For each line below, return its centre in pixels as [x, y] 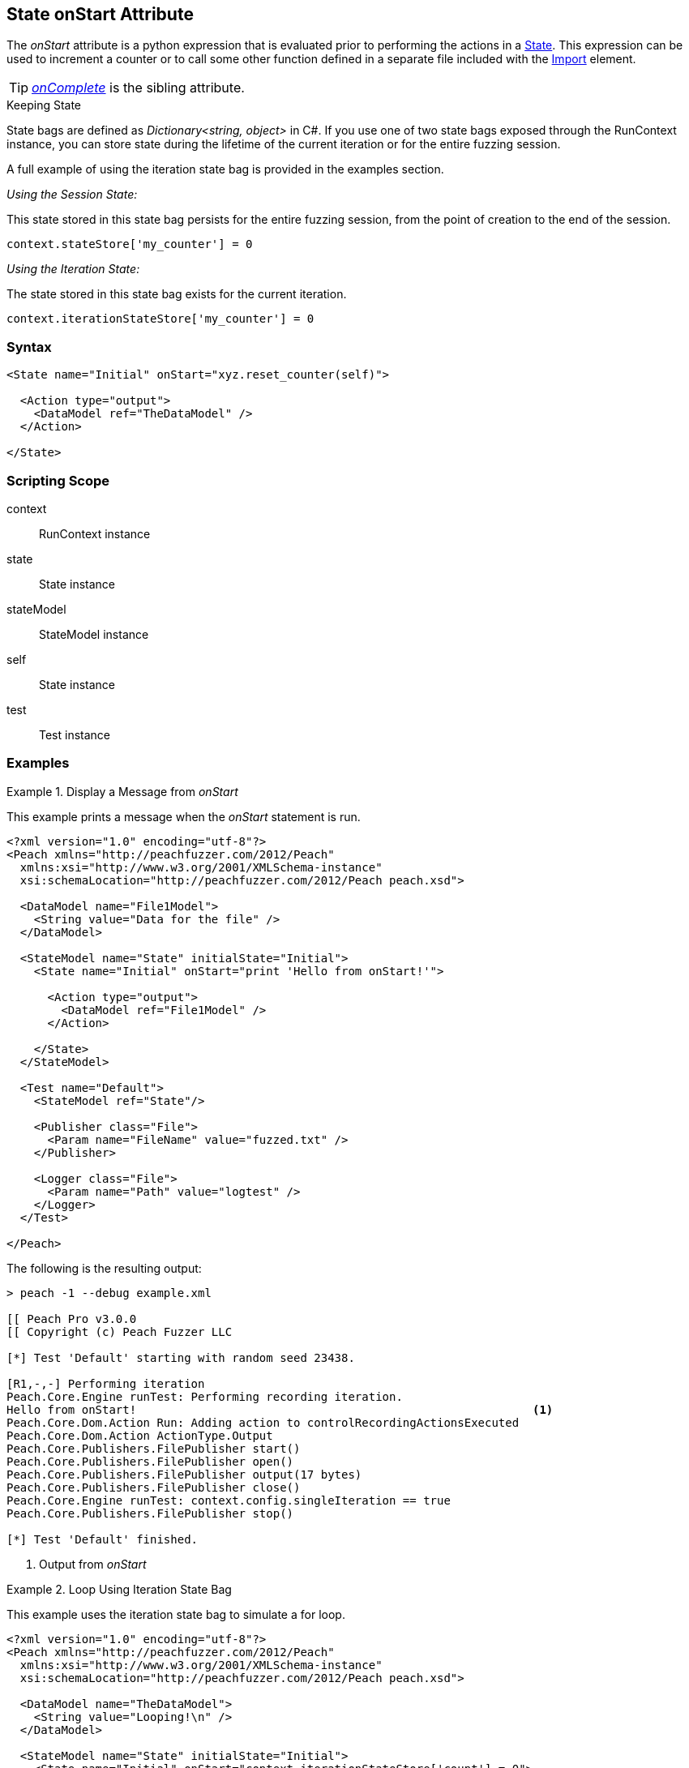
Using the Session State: [72, 195]
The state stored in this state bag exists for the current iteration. [177, 294]
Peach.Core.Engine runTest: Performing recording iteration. [205, 1396]
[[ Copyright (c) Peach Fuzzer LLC [120, 1331]
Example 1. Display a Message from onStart [122, 791]
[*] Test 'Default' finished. [103, 1539]
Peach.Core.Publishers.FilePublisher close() [154, 1487]
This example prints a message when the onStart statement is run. [184, 816]
